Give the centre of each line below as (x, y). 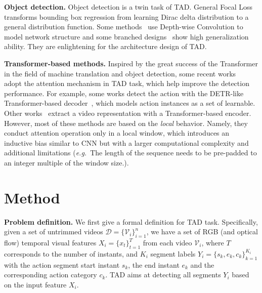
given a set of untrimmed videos (54, 232)
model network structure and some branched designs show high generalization (126, 36)
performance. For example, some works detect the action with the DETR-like (124, 93)
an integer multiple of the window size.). (67, 162)
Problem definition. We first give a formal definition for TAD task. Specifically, (131, 221)
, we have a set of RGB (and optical (202, 232)
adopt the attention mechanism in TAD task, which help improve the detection (127, 83)
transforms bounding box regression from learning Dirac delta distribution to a (126, 16)
